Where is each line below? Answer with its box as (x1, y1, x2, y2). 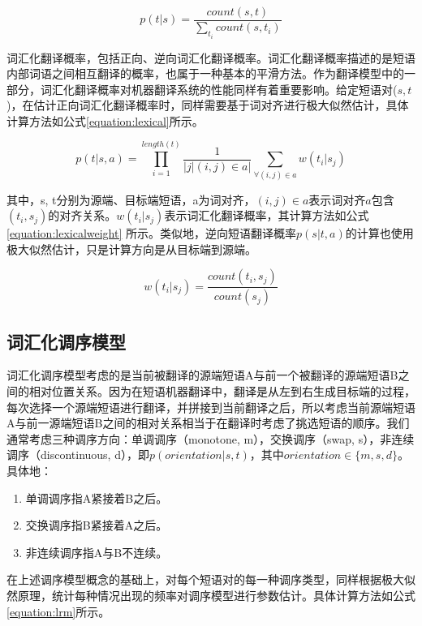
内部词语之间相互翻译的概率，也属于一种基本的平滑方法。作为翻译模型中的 (6, 65, 404, 82)
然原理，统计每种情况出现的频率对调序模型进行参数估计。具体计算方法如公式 (6, 586, 416, 603)
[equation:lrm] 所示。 (6, 602, 110, 620)
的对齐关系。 (48, 207, 117, 224)
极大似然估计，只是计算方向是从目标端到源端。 (6, 240, 256, 257)
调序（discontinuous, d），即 (6, 446, 149, 463)
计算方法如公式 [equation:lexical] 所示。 (6, 112, 204, 129)
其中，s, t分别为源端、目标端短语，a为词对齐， (6, 191, 256, 208)
